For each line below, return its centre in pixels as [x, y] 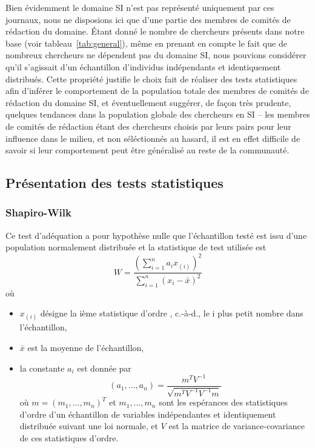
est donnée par [104, 368]
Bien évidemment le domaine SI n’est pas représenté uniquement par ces [140, 7]
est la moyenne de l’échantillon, [86, 347]
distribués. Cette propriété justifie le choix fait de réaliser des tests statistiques [151, 79]
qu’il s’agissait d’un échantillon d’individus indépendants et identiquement [143, 66]
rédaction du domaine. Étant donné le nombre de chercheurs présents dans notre [155, 31]
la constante [42, 368]
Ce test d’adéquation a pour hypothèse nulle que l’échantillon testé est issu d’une [156, 235]
